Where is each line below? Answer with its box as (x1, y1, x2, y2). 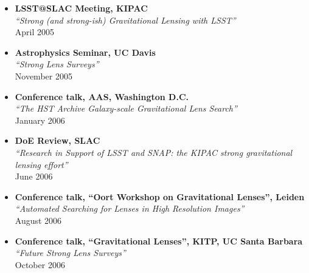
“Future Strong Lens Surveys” (15, 246, 126, 259)
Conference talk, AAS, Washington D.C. (15, 90, 189, 103)
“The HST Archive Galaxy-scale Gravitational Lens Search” (15, 102, 237, 115)
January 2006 (15, 113, 65, 126)
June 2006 (15, 170, 53, 183)
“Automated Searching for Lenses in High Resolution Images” (15, 202, 245, 215)
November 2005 (15, 69, 72, 82)
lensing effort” (15, 158, 68, 170)
